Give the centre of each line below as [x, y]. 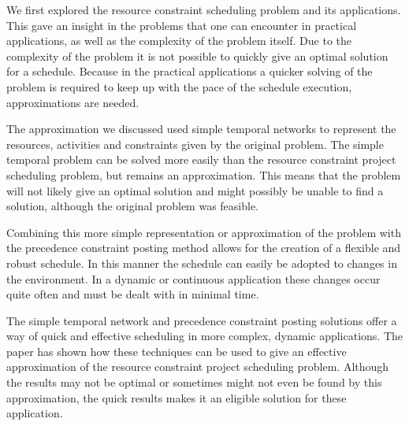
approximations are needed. [73, 102]
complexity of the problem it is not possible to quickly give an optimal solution [197, 56]
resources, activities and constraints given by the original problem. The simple [195, 144]
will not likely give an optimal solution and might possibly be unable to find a [195, 190]
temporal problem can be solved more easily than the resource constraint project [201, 159]
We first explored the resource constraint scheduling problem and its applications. [204, 9]
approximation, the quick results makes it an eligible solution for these [177, 397]
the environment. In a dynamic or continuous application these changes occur [193, 278]
